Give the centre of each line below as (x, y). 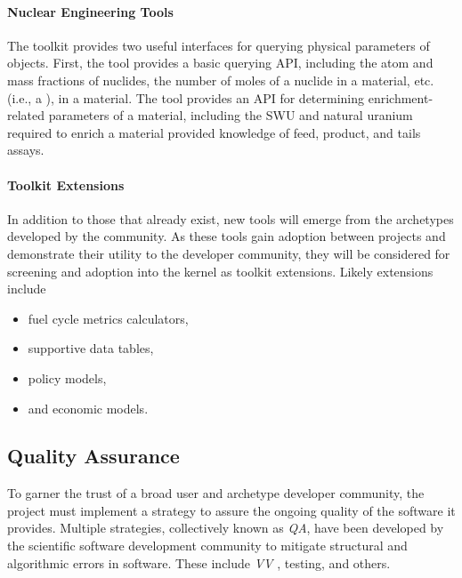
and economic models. (88, 408)
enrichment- (401, 97)
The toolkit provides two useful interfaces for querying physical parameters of (219, 45)
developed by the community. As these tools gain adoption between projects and (227, 236)
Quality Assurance (93, 456)
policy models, (67, 377)
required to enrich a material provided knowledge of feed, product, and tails (214, 132)
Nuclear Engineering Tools (90, 11)
